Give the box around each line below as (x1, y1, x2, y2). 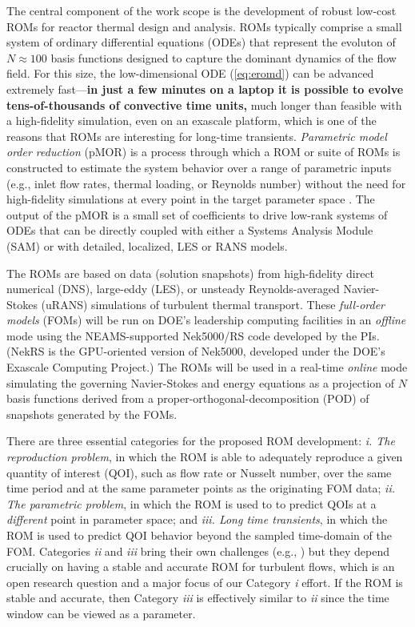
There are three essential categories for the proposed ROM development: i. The (6, 432, 395, 449)
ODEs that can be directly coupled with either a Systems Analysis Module (6, 222, 373, 239)
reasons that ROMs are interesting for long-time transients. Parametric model (6, 127, 387, 144)
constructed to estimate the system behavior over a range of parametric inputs (6, 159, 392, 175)
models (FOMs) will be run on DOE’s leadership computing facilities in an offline (6, 311, 406, 328)
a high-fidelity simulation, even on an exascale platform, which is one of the (6, 112, 377, 129)
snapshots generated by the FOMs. (6, 405, 178, 422)
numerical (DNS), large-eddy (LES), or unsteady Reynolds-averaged (6, 280, 340, 297)
